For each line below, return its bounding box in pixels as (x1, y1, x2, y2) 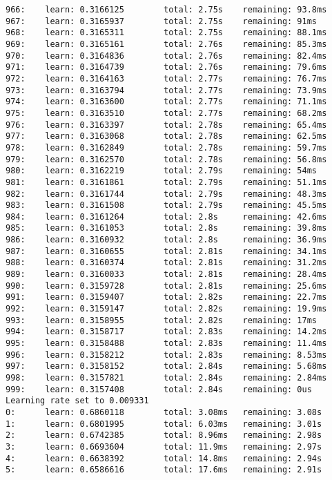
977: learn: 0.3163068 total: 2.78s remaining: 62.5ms (6, 131, 327, 142)
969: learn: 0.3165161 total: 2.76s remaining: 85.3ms (6, 39, 327, 49)
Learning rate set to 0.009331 (6, 396, 149, 406)
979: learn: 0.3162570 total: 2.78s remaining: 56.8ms (6, 154, 327, 164)
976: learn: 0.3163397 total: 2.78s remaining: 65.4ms (6, 119, 327, 130)
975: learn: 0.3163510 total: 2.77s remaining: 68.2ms (6, 108, 327, 118)
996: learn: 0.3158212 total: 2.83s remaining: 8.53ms (6, 349, 327, 360)
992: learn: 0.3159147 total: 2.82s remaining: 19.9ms (6, 304, 327, 314)
